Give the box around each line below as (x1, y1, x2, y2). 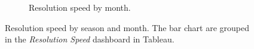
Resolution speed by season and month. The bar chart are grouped (5, 21, 249, 33)
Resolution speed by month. (29, 1, 131, 13)
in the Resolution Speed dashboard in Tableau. (5, 33, 175, 45)
